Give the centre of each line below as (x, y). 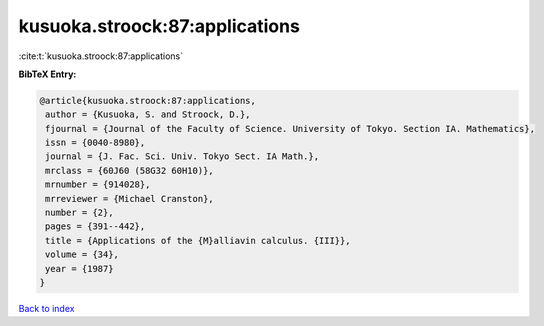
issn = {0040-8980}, (95, 143)
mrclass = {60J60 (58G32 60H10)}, (129, 170)
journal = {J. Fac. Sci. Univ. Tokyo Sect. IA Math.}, (182, 156)
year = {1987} (79, 268)
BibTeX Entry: (47, 74)
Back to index (46, 308)
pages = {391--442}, (95, 226)
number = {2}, (79, 213)
